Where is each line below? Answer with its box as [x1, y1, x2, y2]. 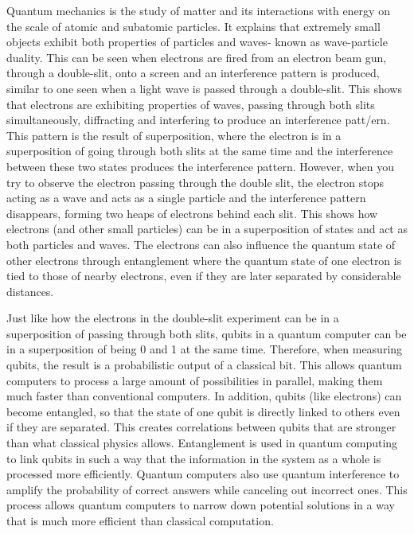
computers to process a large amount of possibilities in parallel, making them [6, 372, 383, 388]
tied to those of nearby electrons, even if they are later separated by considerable [6, 267, 401, 284]
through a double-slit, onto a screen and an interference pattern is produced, [6, 64, 380, 81]
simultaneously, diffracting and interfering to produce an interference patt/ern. [6, 111, 390, 128]
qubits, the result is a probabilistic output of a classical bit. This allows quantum [6, 357, 402, 373]
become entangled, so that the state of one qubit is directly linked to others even [6, 403, 400, 419]
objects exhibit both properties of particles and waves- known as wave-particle [6, 33, 388, 50]
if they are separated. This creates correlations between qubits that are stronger [6, 419, 396, 435]
